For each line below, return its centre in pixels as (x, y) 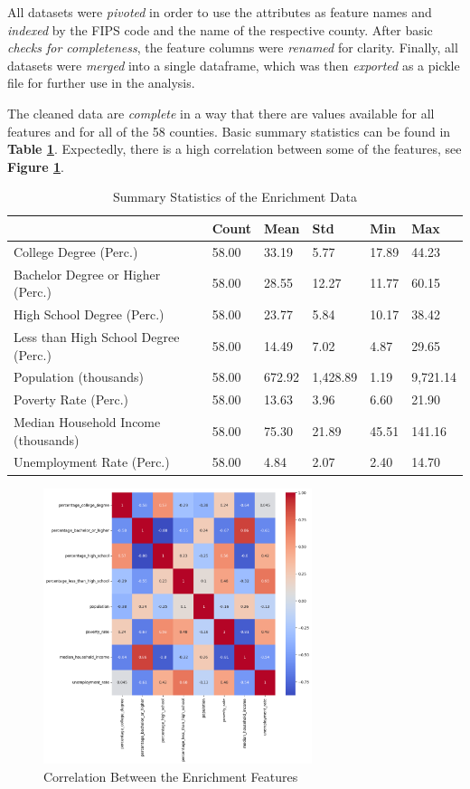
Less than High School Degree (97, 336)
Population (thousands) (79, 377)
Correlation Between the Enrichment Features (171, 776)
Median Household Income (87, 422)
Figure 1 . (36, 166)
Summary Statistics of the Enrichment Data (235, 197)
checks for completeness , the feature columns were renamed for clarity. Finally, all (233, 48)
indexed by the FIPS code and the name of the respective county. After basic (220, 29)
